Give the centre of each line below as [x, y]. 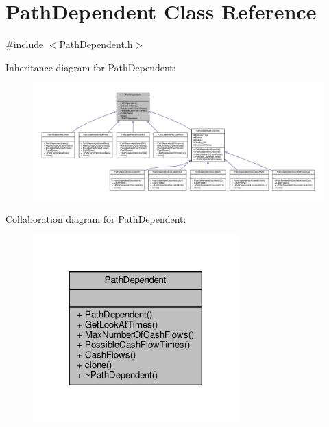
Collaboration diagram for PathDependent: [96, 218]
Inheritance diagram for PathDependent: [91, 67]
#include [25, 44]
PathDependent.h [96, 44]
